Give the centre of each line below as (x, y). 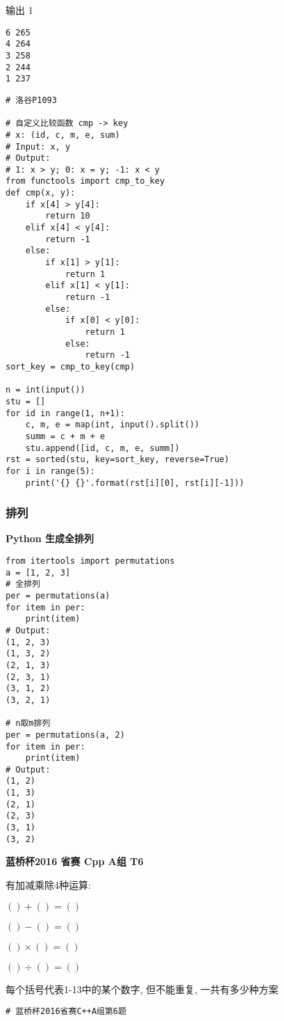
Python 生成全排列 (50, 538)
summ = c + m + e (65, 436)
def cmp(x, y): (41, 193)
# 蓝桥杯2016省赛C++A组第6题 (66, 1012)
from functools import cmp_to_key (85, 181)
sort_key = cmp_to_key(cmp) (70, 366)
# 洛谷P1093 (31, 100)
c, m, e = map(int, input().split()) (112, 425)
